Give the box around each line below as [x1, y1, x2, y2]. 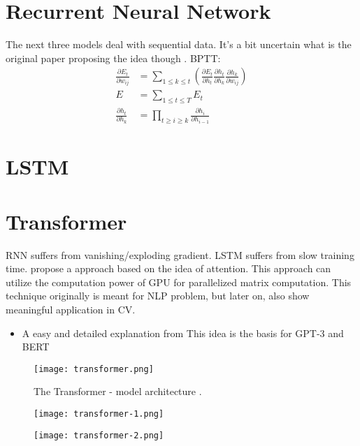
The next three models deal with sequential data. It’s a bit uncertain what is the [6, 37, 352, 52]
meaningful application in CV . [6, 302, 136, 316]
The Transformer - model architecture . [34, 384, 202, 399]
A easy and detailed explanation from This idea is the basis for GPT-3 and [22, 325, 344, 340]
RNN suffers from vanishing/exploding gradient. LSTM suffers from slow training [6, 247, 354, 262]
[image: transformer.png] [34, 364, 154, 374]
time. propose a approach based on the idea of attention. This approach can [6, 261, 331, 276]
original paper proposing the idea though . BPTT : [6, 50, 221, 65]
